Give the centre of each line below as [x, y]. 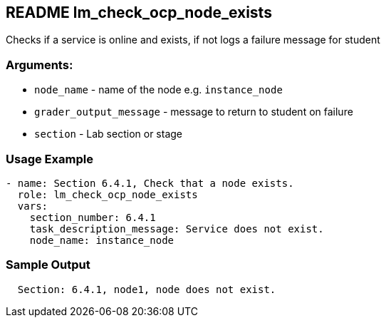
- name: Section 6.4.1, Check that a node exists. [150, 183]
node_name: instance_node [102, 240]
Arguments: [40, 65]
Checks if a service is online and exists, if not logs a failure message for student [193, 40]
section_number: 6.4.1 [93, 217]
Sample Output [48, 265]
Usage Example [49, 159]
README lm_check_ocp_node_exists [139, 12]
